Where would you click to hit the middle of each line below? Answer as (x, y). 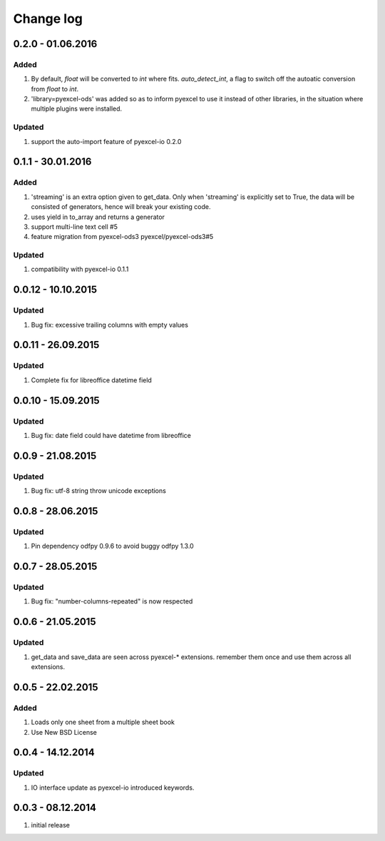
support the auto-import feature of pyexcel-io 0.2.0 (106, 141)
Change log (48, 19)
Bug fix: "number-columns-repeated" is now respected (112, 601)
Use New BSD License (64, 732)
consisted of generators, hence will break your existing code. (121, 207)
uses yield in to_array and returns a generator (98, 217)
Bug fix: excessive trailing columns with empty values (110, 325)
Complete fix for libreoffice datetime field (92, 380)
